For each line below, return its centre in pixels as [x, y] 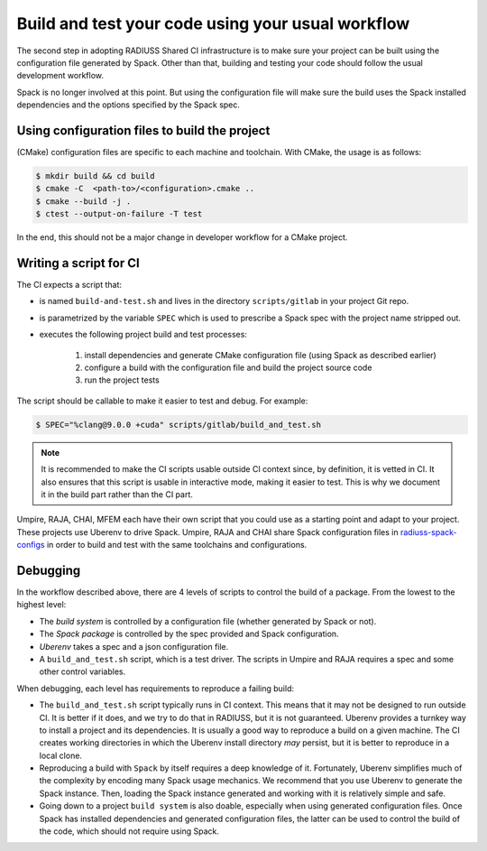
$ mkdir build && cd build [95, 176]
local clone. [61, 755]
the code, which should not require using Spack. [129, 831]
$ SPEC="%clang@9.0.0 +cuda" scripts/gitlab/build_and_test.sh [179, 425]
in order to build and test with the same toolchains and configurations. [177, 545]
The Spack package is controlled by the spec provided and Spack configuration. [189, 634]
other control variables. [83, 671]
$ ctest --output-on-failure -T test [119, 214]
